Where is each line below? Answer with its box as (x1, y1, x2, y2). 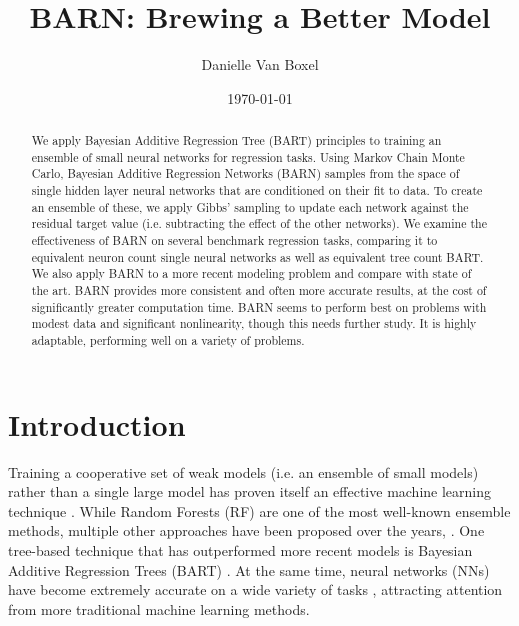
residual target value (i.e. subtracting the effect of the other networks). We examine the (31, 215, 487, 232)
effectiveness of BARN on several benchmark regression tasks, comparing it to (31, 232, 438, 249)
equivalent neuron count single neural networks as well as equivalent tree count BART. (31, 248, 484, 265)
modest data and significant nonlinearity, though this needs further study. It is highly (31, 315, 477, 332)
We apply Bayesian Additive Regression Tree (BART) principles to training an (31, 132, 442, 149)
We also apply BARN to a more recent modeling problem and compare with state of (31, 265, 472, 282)
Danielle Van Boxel (201, 54, 319, 75)
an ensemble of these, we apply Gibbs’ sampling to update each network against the (31, 198, 469, 215)
